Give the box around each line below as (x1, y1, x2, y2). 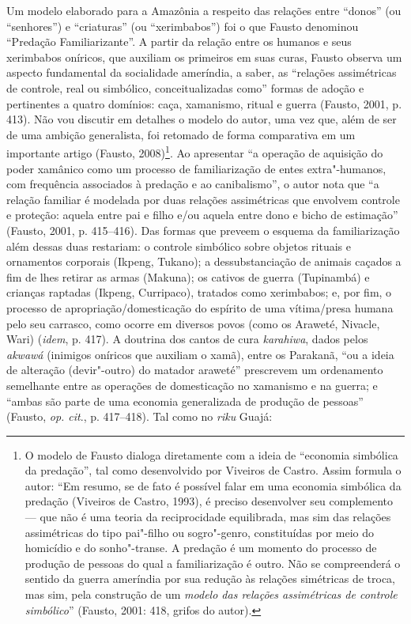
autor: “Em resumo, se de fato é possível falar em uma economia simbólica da (25, 477, 402, 494)
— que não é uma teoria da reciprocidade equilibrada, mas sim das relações (25, 509, 391, 525)
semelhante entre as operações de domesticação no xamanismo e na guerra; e (6, 376, 378, 393)
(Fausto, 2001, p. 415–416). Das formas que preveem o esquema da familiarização (6, 221, 400, 238)
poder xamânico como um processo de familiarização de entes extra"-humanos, (6, 160, 386, 176)
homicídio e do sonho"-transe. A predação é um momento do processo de (25, 539, 377, 556)
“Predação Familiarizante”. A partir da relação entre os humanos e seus (6, 33, 352, 50)
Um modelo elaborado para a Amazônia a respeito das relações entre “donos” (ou (6, 2, 402, 18)
